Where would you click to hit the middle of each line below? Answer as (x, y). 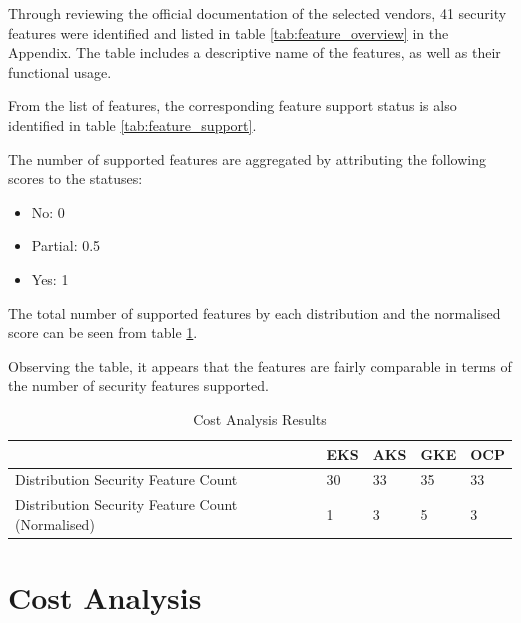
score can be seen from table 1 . (103, 332)
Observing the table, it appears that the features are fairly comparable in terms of (260, 365)
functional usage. (60, 71)
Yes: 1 (50, 278)
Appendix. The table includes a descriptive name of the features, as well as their (254, 52)
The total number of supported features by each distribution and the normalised (254, 312)
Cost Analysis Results (260, 418)
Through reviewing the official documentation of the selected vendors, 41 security (257, 13)
